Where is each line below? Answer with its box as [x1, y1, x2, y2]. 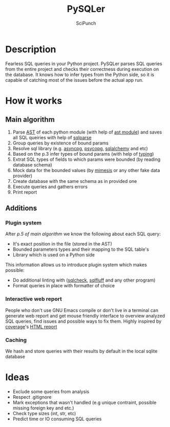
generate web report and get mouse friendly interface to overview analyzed [5, 312, 165, 319]
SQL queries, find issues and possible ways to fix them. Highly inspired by [5, 318, 162, 324]
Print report [12, 189, 37, 195]
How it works [5, 95, 62, 106]
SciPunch [76, 20, 96, 26]
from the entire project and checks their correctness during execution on [5, 66, 159, 72]
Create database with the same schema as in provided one [12, 178, 137, 184]
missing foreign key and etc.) [12, 404, 74, 411]
